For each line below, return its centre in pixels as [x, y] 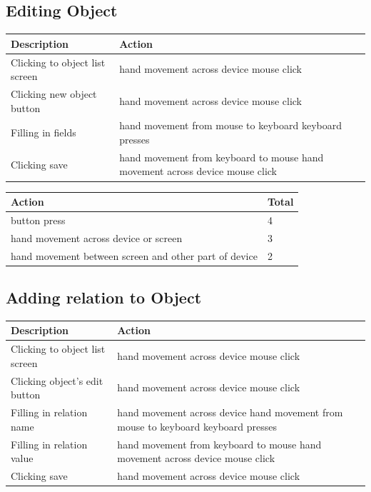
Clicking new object [54, 93]
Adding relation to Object [104, 297]
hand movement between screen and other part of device [134, 255]
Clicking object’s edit [57, 380]
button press [38, 220]
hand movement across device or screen [97, 237]
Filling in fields [44, 132]
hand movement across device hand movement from [230, 412]
